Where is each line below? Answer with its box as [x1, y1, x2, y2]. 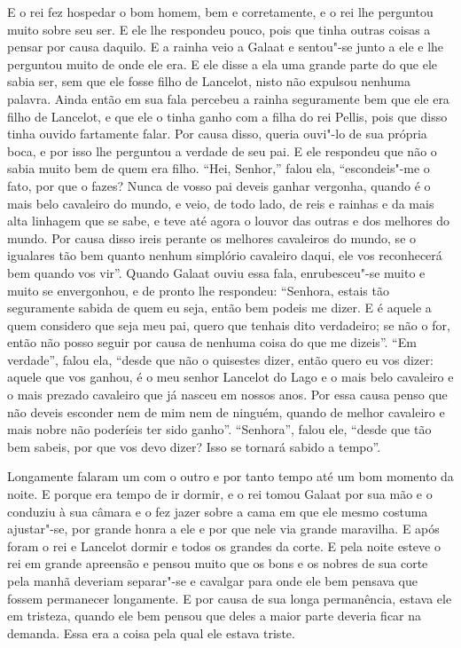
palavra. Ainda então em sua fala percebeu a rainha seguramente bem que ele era [7, 89, 449, 107]
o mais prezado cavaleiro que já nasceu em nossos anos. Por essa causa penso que [7, 385, 448, 404]
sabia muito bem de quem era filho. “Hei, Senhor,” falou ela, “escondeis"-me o [7, 159, 430, 178]
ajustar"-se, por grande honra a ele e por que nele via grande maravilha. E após [7, 519, 440, 538]
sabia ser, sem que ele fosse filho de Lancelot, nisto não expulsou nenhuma [7, 72, 410, 91]
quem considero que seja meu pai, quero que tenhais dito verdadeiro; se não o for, [7, 315, 450, 334]
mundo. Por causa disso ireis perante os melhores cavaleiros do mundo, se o [7, 228, 417, 247]
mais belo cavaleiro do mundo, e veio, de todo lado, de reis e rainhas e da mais [7, 194, 434, 212]
